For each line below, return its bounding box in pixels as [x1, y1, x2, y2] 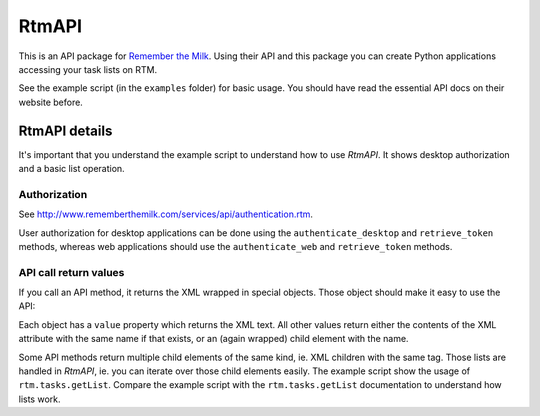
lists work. [18, 393, 61, 405]
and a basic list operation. [18, 163, 125, 175]
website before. [18, 96, 84, 108]
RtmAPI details [18, 122, 113, 139]
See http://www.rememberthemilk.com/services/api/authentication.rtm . [18, 208, 314, 220]
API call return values [18, 265, 125, 279]
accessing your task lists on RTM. [18, 63, 158, 75]
